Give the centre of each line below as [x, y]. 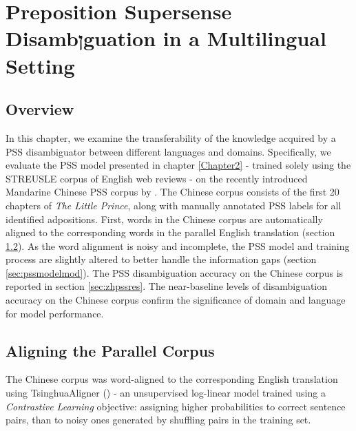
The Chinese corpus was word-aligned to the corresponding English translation [172, 379]
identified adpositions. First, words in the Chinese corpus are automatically [164, 219]
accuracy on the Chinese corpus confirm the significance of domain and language [176, 300]
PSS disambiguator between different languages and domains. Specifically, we [168, 151]
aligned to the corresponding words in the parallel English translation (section [170, 232]
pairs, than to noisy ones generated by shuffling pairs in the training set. [158, 420]
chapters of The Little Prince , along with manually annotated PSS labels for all [174, 205]
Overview [40, 109]
